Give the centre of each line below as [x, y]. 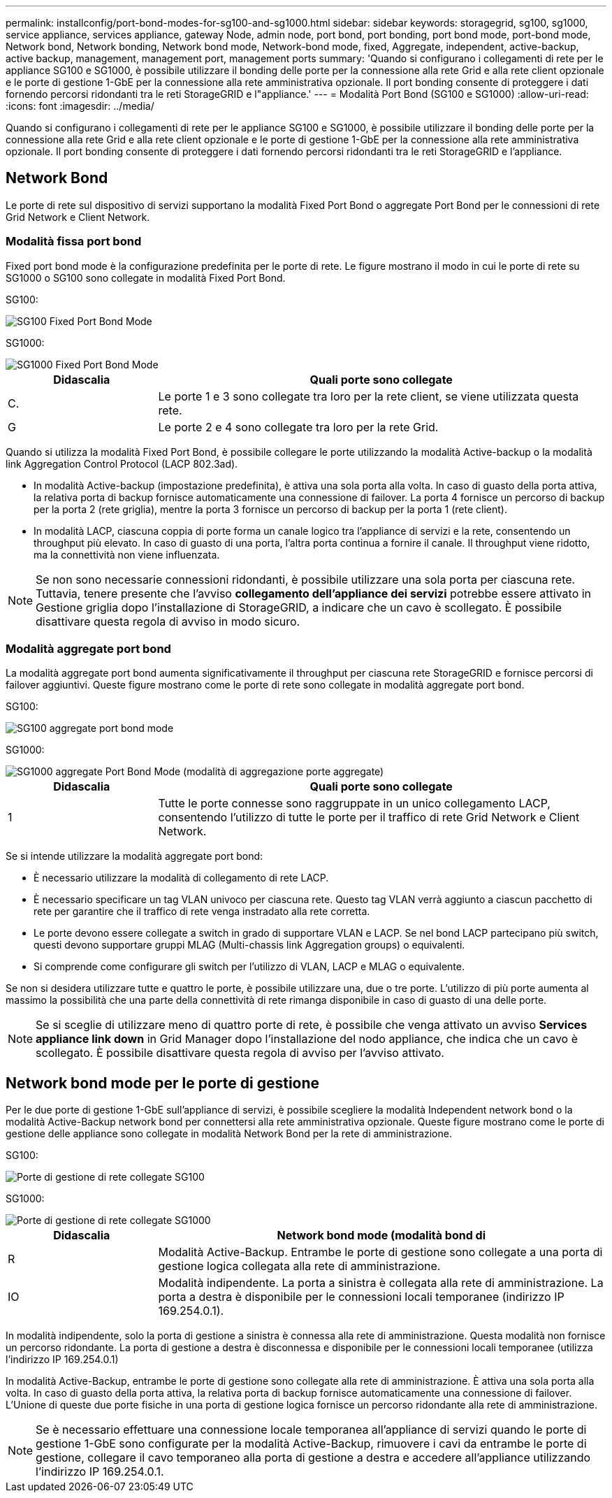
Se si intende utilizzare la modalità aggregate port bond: [134, 856]
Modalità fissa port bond [74, 242]
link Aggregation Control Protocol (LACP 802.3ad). [122, 463]
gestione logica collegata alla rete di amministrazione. [299, 1266]
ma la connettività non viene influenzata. [127, 554]
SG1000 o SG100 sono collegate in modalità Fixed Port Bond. [146, 278]
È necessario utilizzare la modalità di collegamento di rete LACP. [181, 878]
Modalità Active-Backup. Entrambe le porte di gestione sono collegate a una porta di [380, 1252]
